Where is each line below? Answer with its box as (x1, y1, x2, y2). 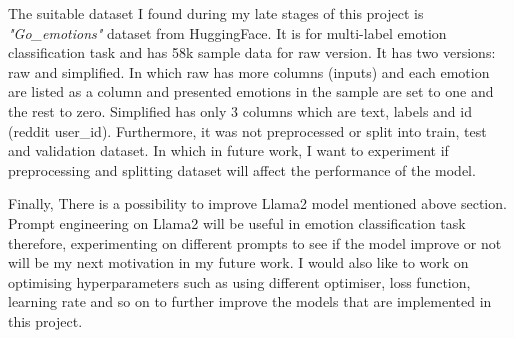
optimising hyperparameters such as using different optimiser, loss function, (8, 271, 471, 292)
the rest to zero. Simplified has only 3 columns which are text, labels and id (8, 100, 472, 121)
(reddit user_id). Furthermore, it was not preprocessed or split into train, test (8, 120, 487, 141)
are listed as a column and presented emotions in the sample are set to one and (8, 81, 494, 102)
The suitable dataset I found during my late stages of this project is (8, 3, 424, 23)
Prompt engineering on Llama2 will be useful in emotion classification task (8, 212, 466, 233)
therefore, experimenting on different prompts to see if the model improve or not (8, 232, 502, 253)
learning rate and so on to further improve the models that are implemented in (8, 291, 492, 312)
